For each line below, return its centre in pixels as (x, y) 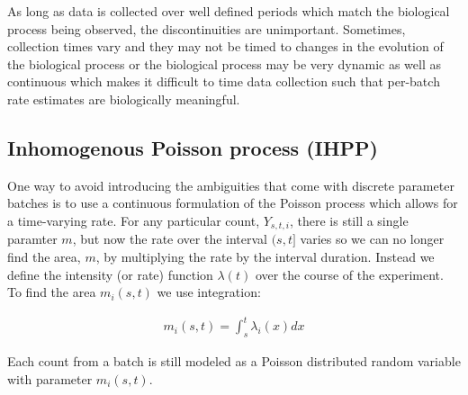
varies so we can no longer (372, 239)
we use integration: (209, 292)
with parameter (50, 378)
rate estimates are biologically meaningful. (124, 99)
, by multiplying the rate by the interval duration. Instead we (265, 256)
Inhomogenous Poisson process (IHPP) (193, 147)
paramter (32, 239)
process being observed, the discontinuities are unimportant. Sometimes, (207, 28)
